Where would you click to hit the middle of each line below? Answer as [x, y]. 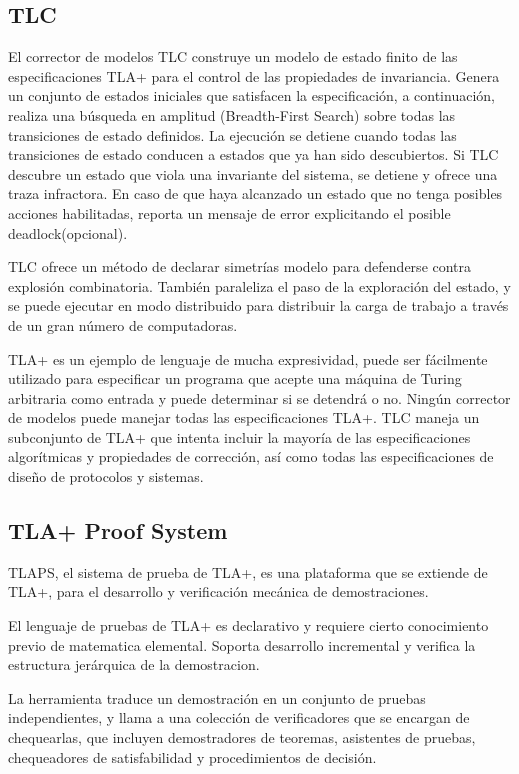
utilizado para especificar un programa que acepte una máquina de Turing [235, 378]
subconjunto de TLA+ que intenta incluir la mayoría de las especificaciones [239, 436]
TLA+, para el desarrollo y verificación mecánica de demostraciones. [218, 591]
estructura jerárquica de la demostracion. [134, 664]
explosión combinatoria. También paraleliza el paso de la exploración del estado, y [259, 285]
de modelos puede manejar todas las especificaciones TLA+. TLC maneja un [244, 417]
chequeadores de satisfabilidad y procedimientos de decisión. [192, 756]
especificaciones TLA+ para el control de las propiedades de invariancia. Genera [254, 75]
